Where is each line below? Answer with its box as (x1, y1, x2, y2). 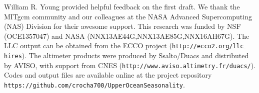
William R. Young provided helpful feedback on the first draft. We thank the (4, 1, 240, 11)
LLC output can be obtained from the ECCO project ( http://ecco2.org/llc (4, 40, 244, 51)
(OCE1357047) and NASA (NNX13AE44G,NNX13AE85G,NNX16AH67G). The (4, 30, 249, 41)
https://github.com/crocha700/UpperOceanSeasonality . (4, 79, 185, 90)
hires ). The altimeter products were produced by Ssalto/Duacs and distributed (4, 50, 249, 61)
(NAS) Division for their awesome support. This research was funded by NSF (4, 21, 241, 31)
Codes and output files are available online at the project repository (4, 70, 212, 80)
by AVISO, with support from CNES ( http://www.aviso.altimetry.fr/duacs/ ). (4, 60, 256, 70)
